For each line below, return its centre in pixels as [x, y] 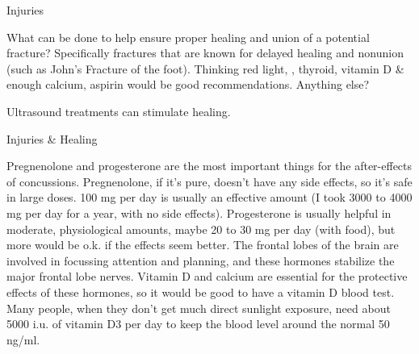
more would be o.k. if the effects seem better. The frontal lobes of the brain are [203, 245]
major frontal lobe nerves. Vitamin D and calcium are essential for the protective [207, 276]
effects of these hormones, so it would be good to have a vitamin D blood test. [201, 292]
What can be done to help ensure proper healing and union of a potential [188, 37]
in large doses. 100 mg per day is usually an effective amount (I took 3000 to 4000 [209, 197]
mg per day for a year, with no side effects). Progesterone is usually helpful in [199, 212]
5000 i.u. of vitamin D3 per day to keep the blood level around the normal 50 [198, 324]
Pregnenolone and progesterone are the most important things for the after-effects [209, 166]
